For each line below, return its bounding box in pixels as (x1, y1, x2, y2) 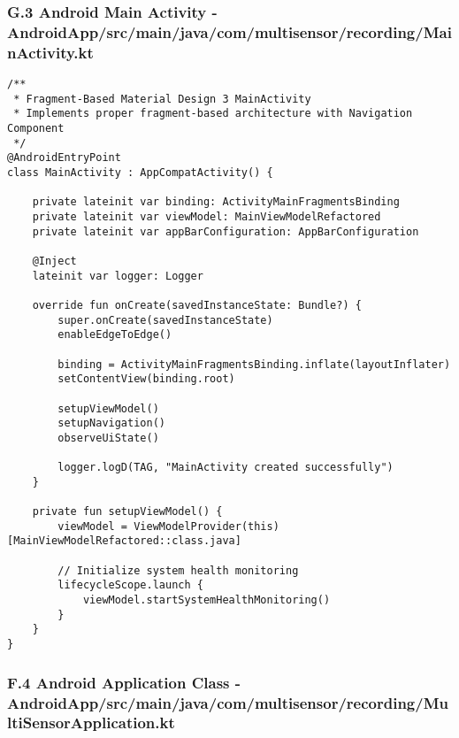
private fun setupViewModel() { (32, 505, 223, 519)
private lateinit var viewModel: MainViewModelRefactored (32, 210, 381, 223)
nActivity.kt (7, 41, 94, 63)
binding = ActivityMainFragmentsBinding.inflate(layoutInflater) (57, 357, 451, 371)
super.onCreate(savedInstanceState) (57, 313, 273, 327)
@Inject (32, 254, 77, 267)
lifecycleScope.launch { (57, 579, 203, 592)
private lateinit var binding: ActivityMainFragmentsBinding (32, 196, 400, 209)
